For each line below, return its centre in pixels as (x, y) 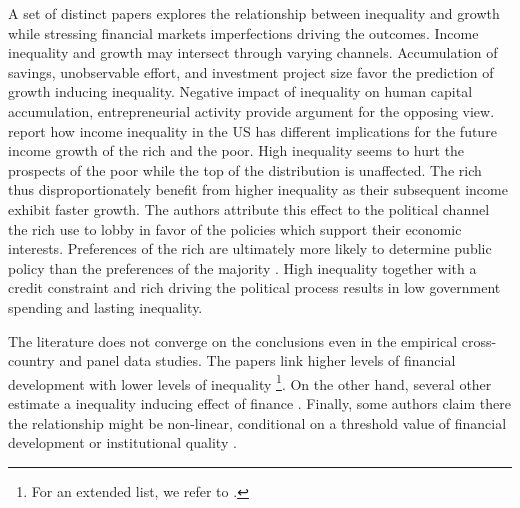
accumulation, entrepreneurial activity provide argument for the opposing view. (251, 110)
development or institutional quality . (122, 442)
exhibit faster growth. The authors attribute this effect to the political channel (249, 208)
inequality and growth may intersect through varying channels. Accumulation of (253, 52)
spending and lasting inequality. (105, 306)
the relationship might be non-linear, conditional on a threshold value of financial (257, 422)
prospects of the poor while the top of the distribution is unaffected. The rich (245, 169)
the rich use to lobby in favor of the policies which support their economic (235, 228)
